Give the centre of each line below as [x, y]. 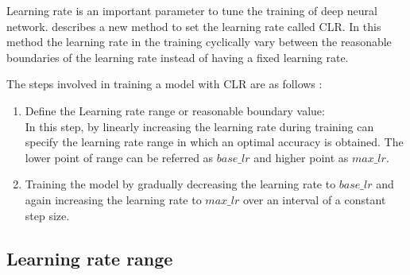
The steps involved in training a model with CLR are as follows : [164, 84]
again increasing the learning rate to [113, 199]
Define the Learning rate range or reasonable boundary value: [175, 110]
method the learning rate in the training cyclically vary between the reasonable [199, 42]
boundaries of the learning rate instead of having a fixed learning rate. [178, 57]
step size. [47, 215]
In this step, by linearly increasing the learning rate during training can [199, 126]
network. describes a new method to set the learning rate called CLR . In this [194, 26]
